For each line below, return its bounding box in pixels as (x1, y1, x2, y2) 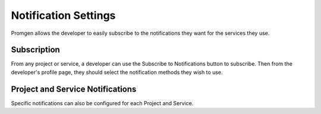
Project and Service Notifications (11, 84, 137, 94)
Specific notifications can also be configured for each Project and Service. (11, 99, 194, 106)
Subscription (11, 45, 61, 55)
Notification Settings (11, 9, 116, 22)
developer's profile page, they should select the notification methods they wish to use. (11, 69, 223, 76)
